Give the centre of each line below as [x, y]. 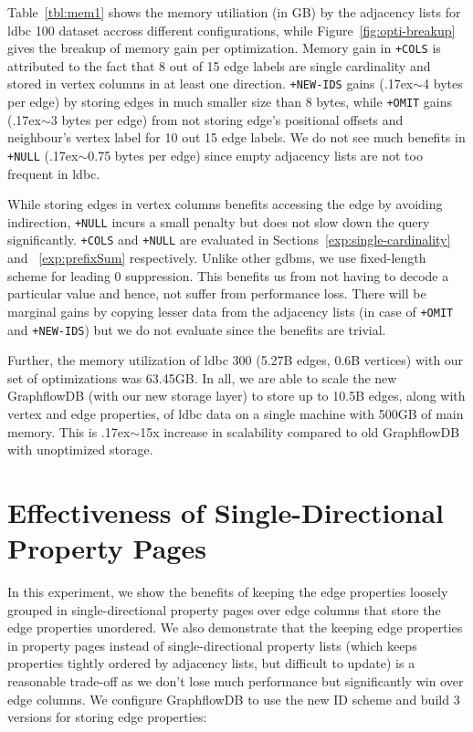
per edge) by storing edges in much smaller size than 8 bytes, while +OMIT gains [230, 102]
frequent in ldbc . [54, 173]
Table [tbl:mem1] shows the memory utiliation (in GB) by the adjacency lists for [234, 12]
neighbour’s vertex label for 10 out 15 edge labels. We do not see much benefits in [236, 137]
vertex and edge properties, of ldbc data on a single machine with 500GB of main [236, 413]
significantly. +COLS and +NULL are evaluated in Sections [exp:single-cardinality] [229, 240]
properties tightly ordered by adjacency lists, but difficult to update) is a [211, 663]
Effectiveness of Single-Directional [226, 512]
